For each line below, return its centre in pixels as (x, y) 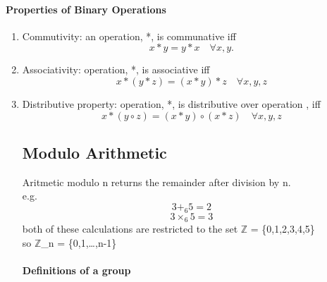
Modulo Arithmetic (94, 152)
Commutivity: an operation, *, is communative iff (129, 36)
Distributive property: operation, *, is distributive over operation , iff (171, 103)
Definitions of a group (76, 270)
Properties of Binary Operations (86, 9)
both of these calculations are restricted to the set (130, 229)
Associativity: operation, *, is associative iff (116, 69)
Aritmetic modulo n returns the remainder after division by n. (156, 182)
